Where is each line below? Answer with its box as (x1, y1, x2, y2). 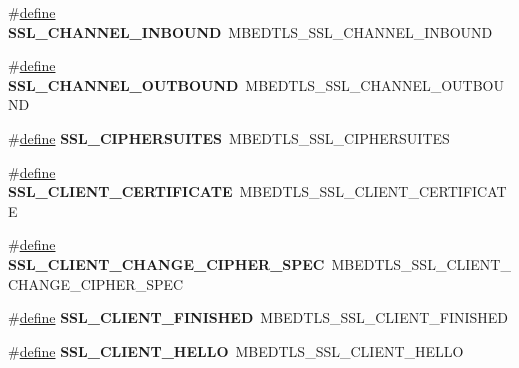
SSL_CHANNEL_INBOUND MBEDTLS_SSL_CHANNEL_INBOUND (8, 21, 493, 42)
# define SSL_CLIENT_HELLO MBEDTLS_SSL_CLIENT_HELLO (8, 340, 464, 361)
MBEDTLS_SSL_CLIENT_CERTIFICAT (239, 181, 507, 202)
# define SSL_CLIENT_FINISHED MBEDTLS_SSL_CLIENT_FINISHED (8, 307, 509, 328)
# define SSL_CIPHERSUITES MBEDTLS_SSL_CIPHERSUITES (8, 127, 450, 148)
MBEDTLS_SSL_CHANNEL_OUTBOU (245, 74, 504, 95)
